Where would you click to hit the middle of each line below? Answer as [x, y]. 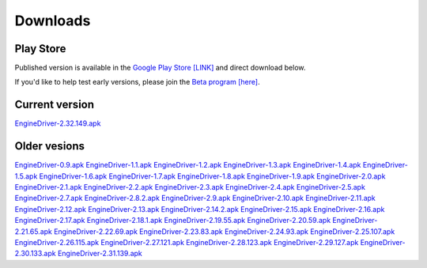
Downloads [53, 21]
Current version [55, 105]
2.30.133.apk [35, 254]
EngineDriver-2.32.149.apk [58, 123]
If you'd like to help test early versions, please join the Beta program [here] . [137, 82]
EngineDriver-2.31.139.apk [100, 254]
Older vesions [50, 146]
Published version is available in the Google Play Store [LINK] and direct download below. [160, 68]
